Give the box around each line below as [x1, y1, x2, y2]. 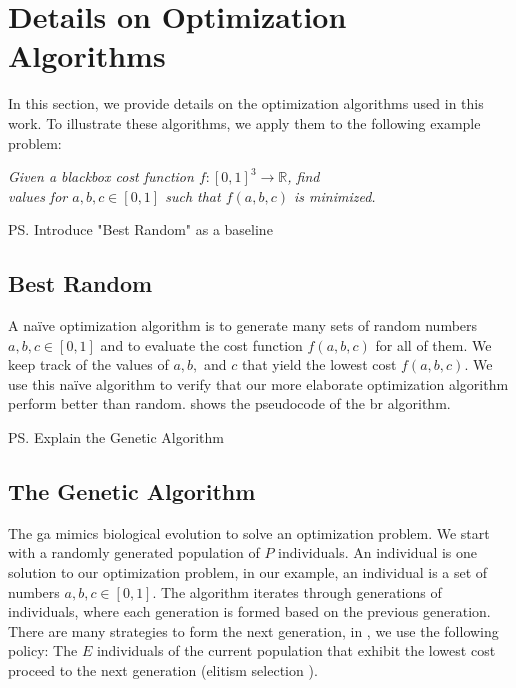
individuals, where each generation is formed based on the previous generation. [8, 601, 491, 622]
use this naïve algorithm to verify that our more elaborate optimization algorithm [8, 373, 509, 394]
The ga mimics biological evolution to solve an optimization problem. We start [8, 522, 490, 543]
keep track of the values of [8, 354, 169, 375]
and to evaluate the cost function [100, 334, 303, 355]
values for [8, 185, 68, 206]
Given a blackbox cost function [8, 166, 194, 187]
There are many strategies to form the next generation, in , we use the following [8, 620, 499, 641]
